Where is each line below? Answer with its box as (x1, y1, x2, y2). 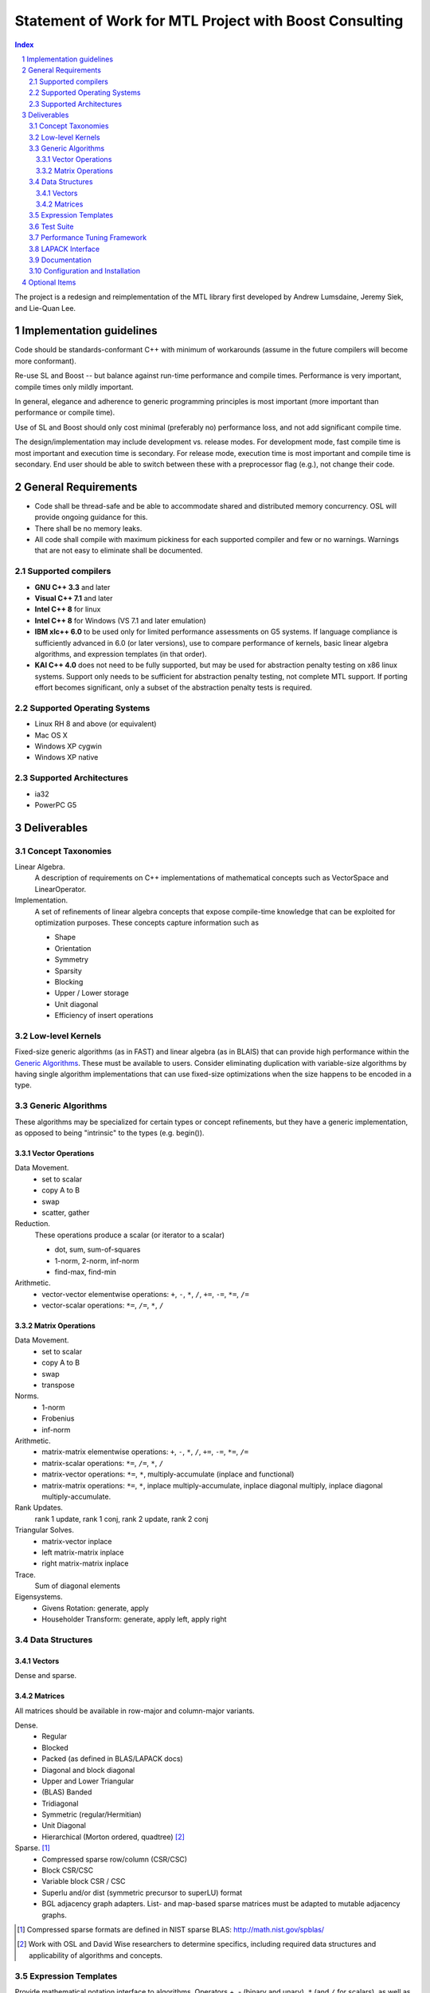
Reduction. (14, 1219, 51, 1228)
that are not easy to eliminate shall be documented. (34, 546, 203, 556)
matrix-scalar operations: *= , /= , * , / (41, 1458, 163, 1468)
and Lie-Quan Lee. (14, 303, 76, 313)
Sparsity (54, 965, 83, 976)
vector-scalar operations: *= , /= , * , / (41, 1300, 164, 1311)
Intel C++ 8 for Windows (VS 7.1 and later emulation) (34, 615, 206, 625)
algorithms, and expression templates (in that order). (34, 649, 207, 658)
